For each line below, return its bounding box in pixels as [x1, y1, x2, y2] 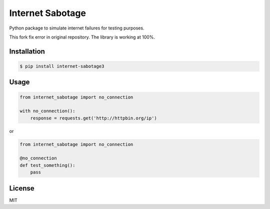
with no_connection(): [19, 108, 75, 114]
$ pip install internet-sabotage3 [19, 63, 104, 69]
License [9, 184, 34, 192]
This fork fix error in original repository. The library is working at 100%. [9, 34, 155, 40]
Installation [9, 47, 45, 55]
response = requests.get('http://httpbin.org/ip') [30, 115, 157, 121]
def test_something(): [19, 162, 75, 168]
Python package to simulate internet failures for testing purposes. [9, 25, 144, 31]
